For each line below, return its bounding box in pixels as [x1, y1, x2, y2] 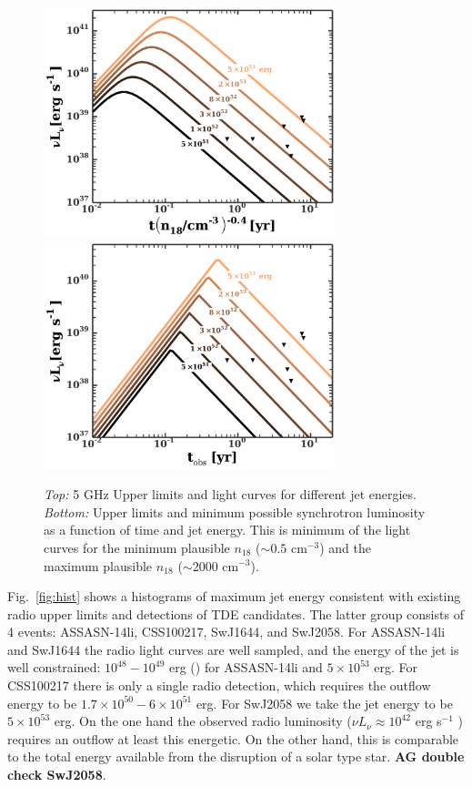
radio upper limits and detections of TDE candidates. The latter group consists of [7, 604, 464, 623]
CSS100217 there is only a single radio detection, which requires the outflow [7, 676, 431, 695]
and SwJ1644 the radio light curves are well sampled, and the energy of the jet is [7, 639, 459, 659]
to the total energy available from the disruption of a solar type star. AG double [7, 747, 465, 766]
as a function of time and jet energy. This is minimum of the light [44, 520, 411, 539]
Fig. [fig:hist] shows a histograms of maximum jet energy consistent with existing [7, 587, 461, 606]
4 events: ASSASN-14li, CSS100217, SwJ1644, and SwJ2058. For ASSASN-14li [7, 622, 446, 641]
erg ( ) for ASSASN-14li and [169, 658, 323, 677]
